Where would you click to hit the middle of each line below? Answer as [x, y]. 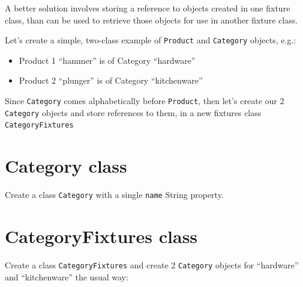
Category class [66, 166]
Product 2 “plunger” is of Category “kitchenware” [111, 80]
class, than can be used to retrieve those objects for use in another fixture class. [151, 20]
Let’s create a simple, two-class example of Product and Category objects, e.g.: [151, 40]
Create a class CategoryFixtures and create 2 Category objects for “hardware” [152, 264]
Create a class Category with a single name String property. [114, 195]
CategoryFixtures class [101, 236]
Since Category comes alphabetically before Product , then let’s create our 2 [145, 101]
